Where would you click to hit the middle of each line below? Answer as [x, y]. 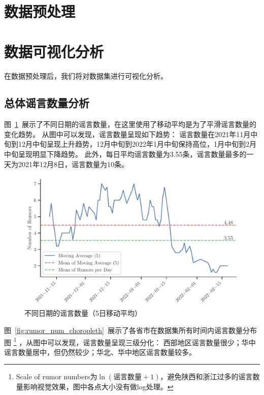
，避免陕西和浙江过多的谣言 [206, 376]
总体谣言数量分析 [47, 103]
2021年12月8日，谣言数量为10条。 [73, 164]
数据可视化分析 [54, 51]
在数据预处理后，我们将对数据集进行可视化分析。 [86, 75]
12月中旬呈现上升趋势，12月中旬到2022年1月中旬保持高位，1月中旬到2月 [137, 144]
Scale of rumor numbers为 [57, 376]
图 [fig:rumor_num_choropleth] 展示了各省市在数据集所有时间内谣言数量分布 [130, 330]
